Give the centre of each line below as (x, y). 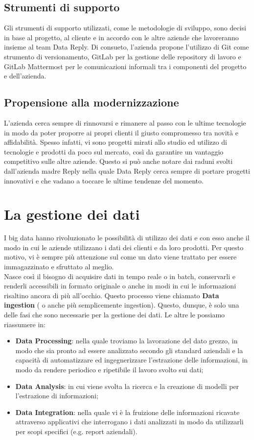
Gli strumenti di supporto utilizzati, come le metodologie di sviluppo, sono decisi (125, 28)
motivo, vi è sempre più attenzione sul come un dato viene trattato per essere (120, 257)
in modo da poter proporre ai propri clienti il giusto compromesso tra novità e (121, 132)
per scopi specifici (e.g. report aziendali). (76, 431)
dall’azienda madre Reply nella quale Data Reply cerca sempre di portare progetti (127, 170)
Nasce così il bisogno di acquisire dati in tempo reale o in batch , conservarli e (120, 276)
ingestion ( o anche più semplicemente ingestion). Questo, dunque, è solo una (122, 305)
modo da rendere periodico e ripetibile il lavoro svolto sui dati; (109, 369)
